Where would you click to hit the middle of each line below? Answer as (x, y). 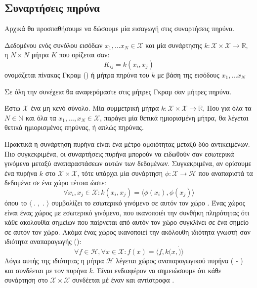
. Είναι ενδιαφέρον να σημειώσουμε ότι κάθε (157, 270)
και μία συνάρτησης (174, 45)
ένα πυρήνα (21, 173)
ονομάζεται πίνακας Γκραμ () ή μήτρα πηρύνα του (77, 74)
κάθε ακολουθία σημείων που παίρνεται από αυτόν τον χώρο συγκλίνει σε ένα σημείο (127, 222)
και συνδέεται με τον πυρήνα (46, 270)
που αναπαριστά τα (226, 173)
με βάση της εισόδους (188, 74)
